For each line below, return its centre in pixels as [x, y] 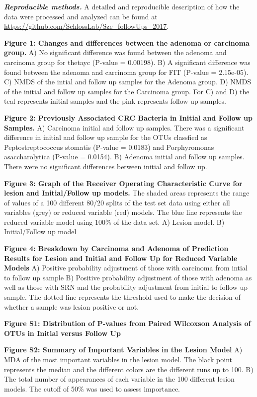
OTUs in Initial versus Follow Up [62, 333]
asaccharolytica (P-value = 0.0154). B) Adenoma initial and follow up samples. [124, 157]
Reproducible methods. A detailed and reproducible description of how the [122, 6]
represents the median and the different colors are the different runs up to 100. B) [129, 369]
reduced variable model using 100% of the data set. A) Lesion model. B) [114, 222]
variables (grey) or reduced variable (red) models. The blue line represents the [123, 212]
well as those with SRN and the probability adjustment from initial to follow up [126, 287]
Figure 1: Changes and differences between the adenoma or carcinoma [127, 42]
